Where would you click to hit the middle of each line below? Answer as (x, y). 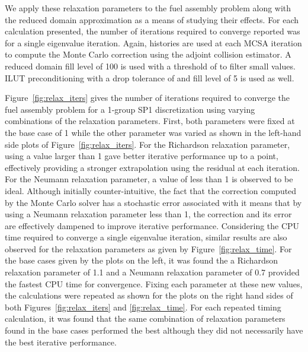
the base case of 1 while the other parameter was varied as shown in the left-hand (153, 132)
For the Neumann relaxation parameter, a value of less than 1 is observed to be (149, 179)
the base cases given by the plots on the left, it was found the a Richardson (142, 260)
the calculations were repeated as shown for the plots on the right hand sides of (149, 295)
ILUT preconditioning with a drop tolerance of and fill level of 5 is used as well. (150, 77)
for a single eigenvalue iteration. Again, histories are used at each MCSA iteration (153, 42)
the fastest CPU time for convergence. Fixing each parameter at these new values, (154, 283)
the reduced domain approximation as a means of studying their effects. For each (152, 19)
